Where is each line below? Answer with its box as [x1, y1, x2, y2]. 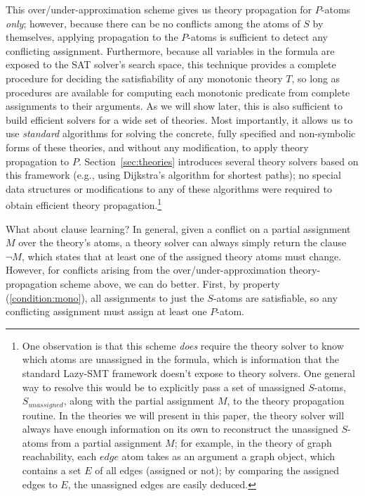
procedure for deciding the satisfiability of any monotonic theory [6, 70, 283, 85]
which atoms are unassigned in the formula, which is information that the [22, 352, 339, 367]
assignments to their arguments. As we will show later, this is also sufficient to [6, 98, 343, 113]
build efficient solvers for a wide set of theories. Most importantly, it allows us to [6, 112, 353, 127]
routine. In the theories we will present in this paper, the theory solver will [22, 407, 345, 422]
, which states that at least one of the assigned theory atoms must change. [21, 248, 342, 263]
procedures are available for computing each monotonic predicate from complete [6, 84, 350, 99]
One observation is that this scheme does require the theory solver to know [22, 338, 344, 352]
